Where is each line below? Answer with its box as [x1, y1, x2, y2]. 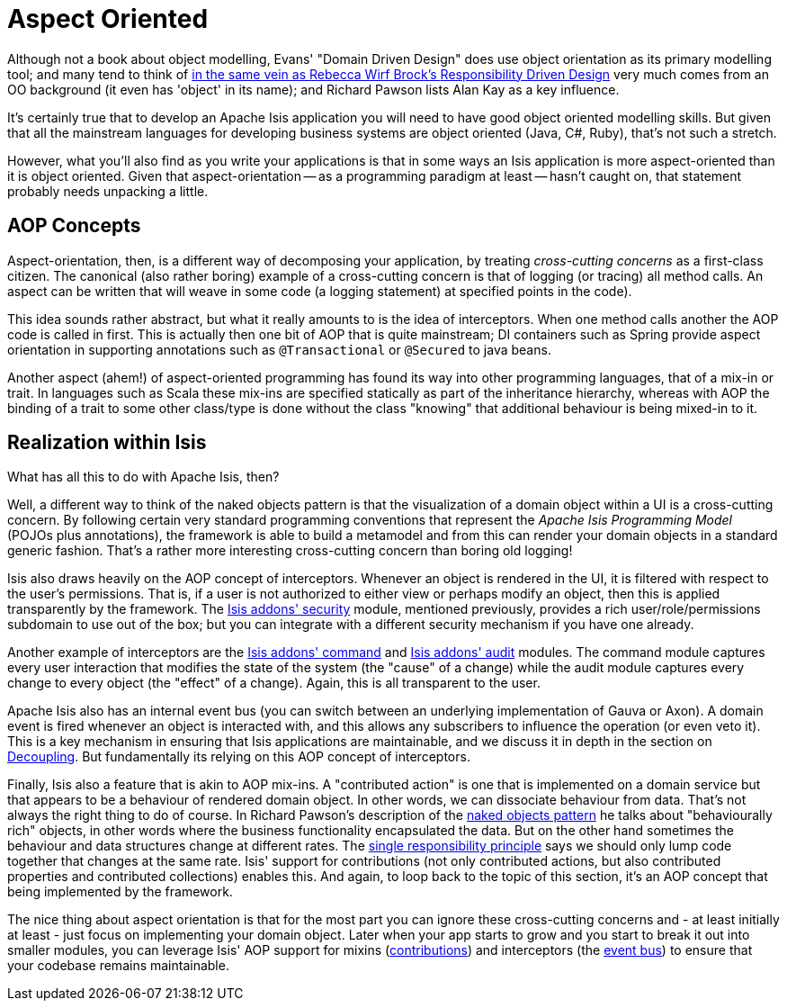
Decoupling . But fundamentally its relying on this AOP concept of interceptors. [7, 749, 470, 765]
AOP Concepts [7, 214, 141, 238]
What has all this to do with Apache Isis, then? [7, 469, 280, 485]
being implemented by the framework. [7, 884, 233, 900]
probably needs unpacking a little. [7, 183, 209, 199]
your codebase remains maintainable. [7, 958, 229, 974]
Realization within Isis [7, 431, 207, 454]
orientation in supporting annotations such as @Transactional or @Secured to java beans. [7, 341, 551, 357]
